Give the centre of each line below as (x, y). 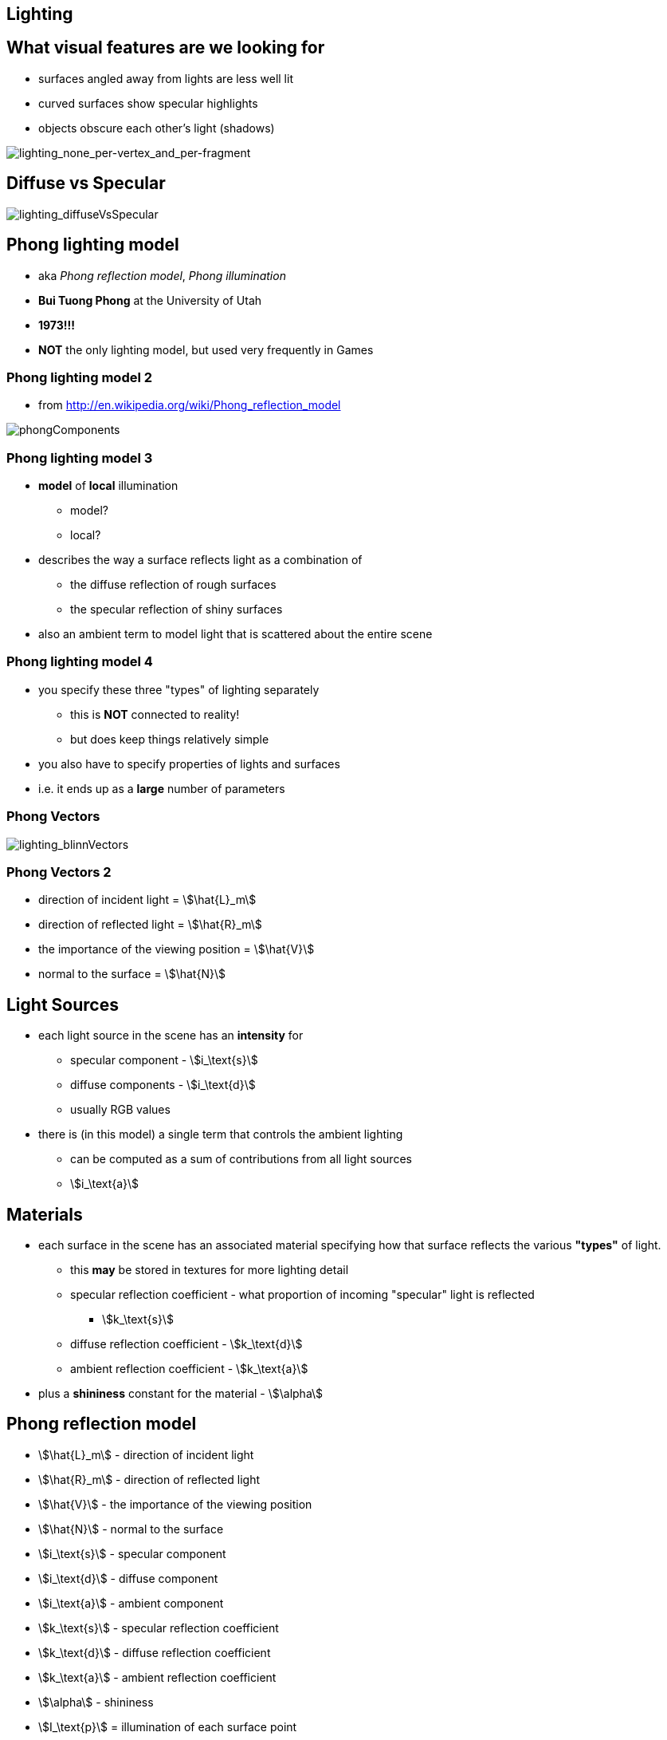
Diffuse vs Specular (86, 183)
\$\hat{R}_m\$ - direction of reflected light (149, 1479)
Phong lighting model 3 (80, 458)
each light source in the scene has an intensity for (171, 1036)
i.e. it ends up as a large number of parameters (162, 788)
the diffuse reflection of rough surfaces (173, 585)
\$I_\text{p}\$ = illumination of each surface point (168, 1726)
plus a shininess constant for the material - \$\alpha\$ (181, 1393)
